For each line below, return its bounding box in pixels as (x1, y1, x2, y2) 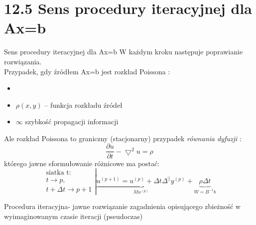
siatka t (46, 169, 69, 177)
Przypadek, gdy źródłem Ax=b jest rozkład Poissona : (4, 66, 170, 76)
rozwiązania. (4, 56, 42, 66)
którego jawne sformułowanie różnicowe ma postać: (4, 158, 160, 168)
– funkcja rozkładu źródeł (44, 99, 123, 110)
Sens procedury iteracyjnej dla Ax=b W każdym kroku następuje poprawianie (4, 46, 243, 57)
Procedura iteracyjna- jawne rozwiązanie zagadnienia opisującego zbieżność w (4, 201, 241, 212)
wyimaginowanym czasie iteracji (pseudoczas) (4, 211, 143, 221)
